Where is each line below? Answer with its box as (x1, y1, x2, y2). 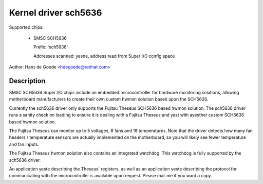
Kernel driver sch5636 (9, 7, 102, 18)
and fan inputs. (9, 141, 39, 147)
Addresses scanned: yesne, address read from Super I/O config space (33, 53, 175, 59)
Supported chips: (9, 24, 44, 30)
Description (9, 77, 46, 85)
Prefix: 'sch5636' (33, 44, 68, 50)
